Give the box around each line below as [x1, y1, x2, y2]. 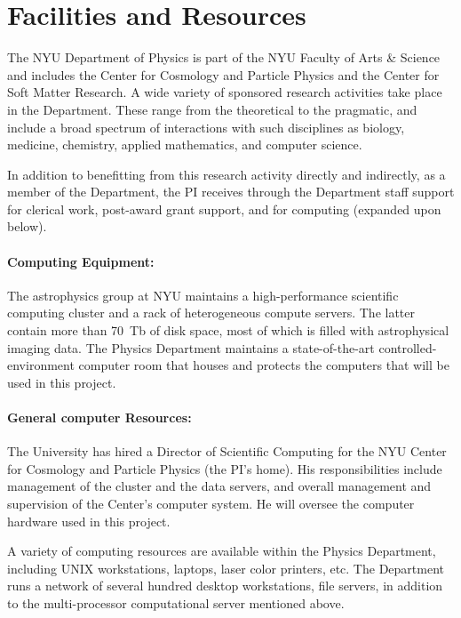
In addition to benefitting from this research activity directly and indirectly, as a [7, 165, 446, 183]
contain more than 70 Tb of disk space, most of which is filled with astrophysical [7, 321, 449, 340]
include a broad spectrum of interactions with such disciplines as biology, [7, 117, 405, 136]
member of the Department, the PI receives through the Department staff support [7, 182, 455, 201]
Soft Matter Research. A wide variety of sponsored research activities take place [7, 83, 442, 101]
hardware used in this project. [7, 511, 171, 530]
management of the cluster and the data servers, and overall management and [7, 477, 432, 495]
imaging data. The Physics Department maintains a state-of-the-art [7, 338, 375, 357]
